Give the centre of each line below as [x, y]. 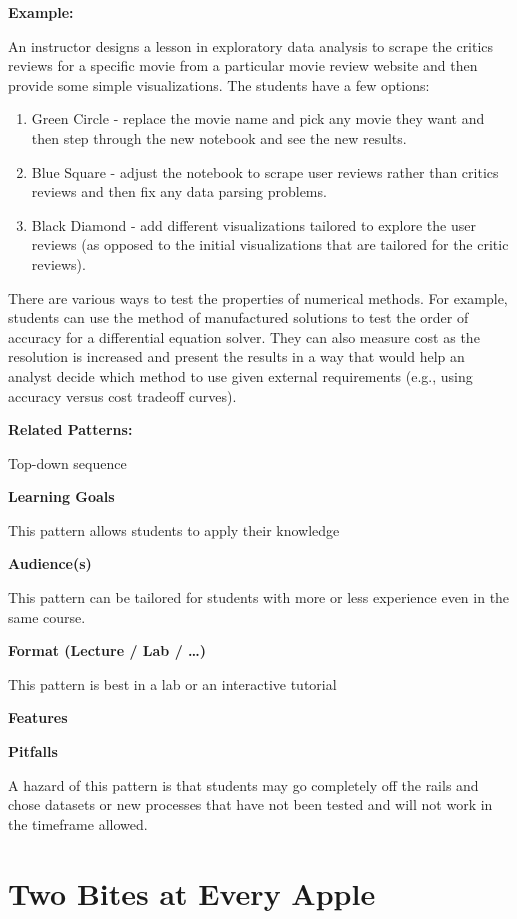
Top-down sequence [67, 462]
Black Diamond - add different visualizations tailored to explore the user [253, 224]
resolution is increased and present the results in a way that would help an [236, 356]
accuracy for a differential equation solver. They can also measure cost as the [244, 336]
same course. [47, 616]
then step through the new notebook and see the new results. [219, 137]
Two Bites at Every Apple [192, 892]
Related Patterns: [70, 429]
